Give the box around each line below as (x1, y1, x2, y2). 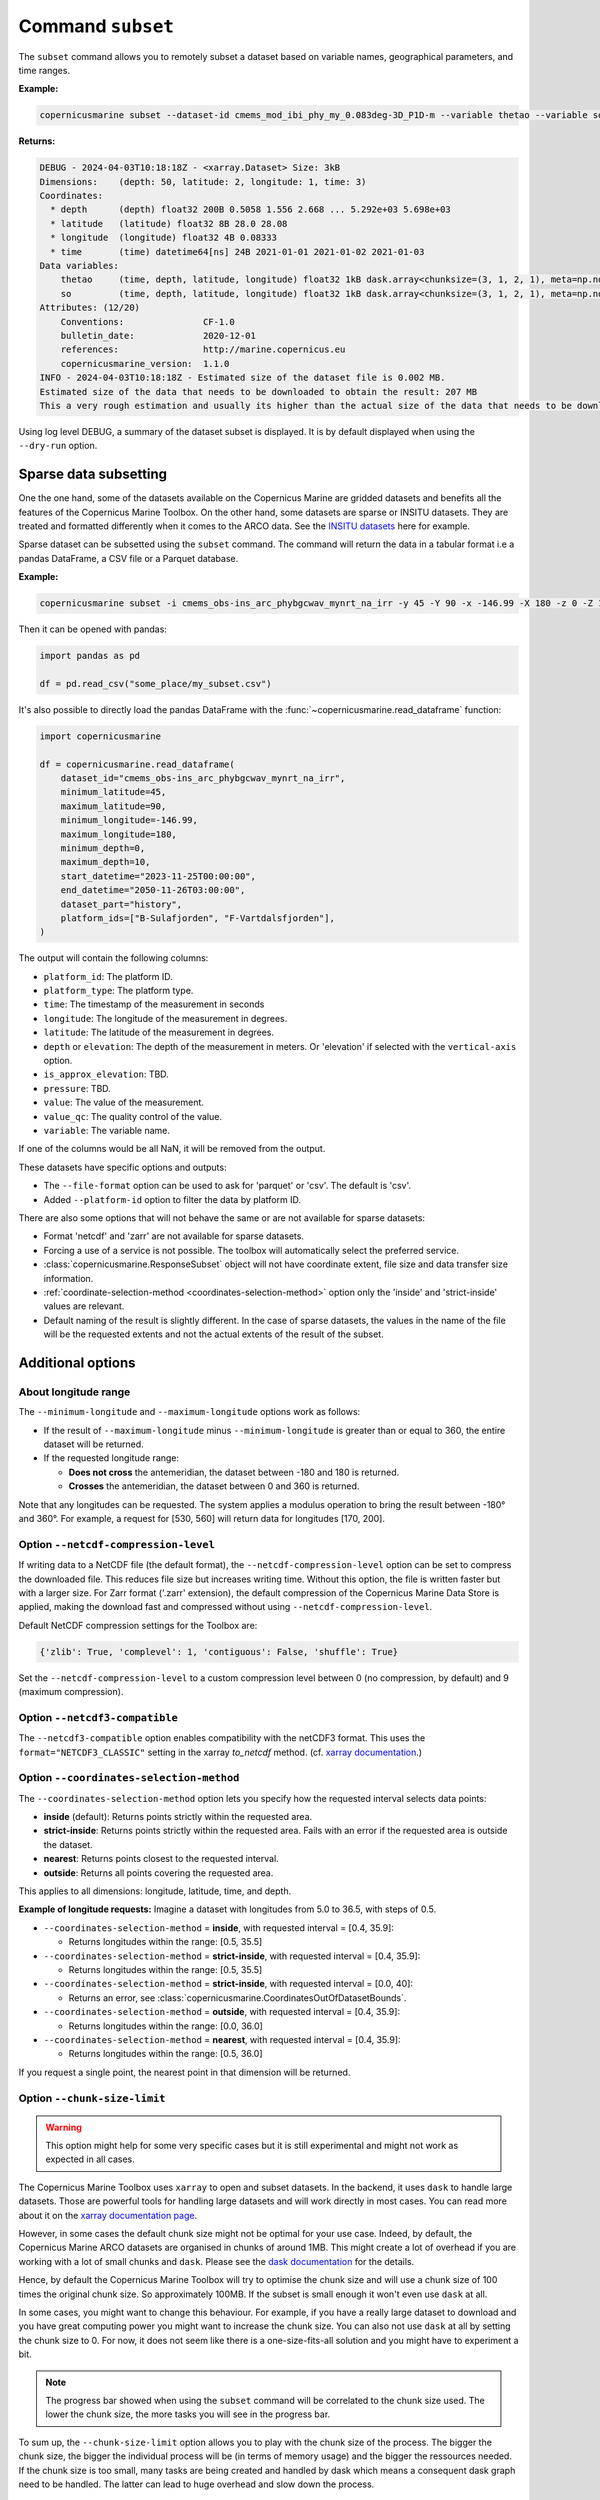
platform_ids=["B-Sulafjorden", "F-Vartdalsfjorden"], (60, 912, 335, 924)
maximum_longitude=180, (60, 828, 177, 840)
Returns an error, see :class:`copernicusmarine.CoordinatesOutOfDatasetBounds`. (68, 1991, 407, 2004)
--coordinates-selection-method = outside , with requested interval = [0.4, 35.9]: (43, 2006, 400, 2018)
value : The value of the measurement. (43, 1096, 205, 1109)
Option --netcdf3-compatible (18, 1710, 179, 1724)
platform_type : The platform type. (43, 985, 194, 997)
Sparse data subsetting (18, 466, 168, 483)
